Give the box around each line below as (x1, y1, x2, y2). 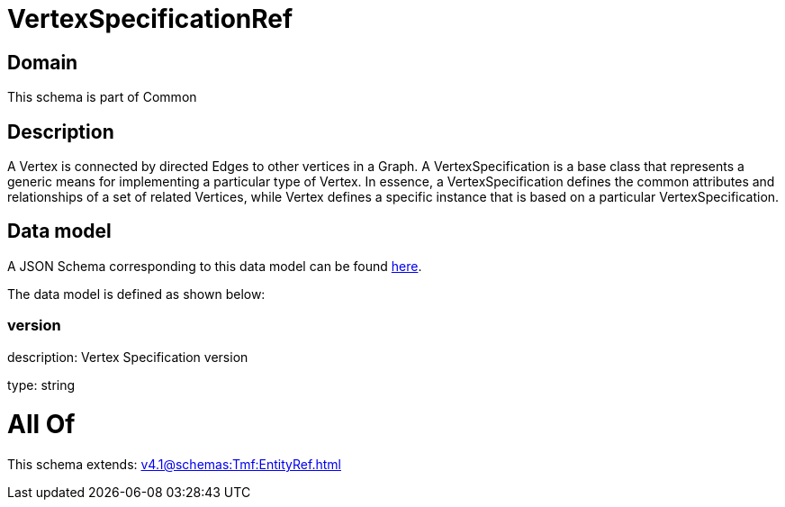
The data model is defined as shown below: (7, 285, 266, 302)
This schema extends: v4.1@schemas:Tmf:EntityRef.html (7, 457, 341, 473)
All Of (7, 409, 76, 440)
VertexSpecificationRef (7, 4, 293, 34)
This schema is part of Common (7, 89, 197, 105)
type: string (7, 376, 76, 393)
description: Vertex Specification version (7, 349, 248, 365)
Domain (7, 50, 78, 74)
